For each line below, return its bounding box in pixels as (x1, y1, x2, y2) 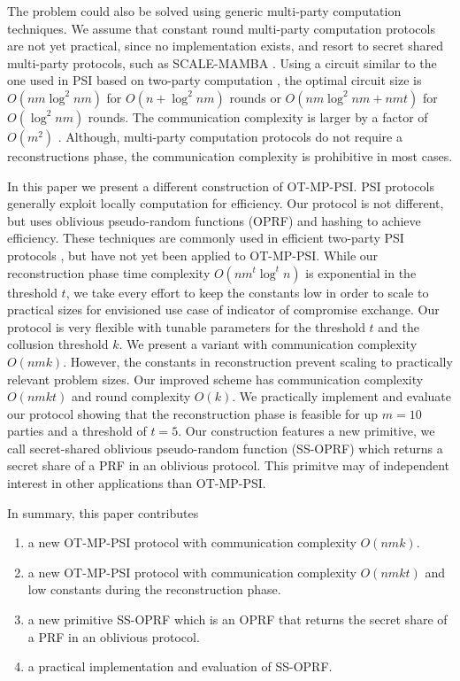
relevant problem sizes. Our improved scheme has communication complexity (7, 369, 424, 388)
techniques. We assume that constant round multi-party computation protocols (7, 19, 435, 37)
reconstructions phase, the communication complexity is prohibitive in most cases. (7, 146, 453, 165)
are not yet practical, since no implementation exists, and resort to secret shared (7, 36, 443, 55)
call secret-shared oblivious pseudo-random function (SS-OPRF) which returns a (7, 438, 443, 457)
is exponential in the (305, 263, 417, 282)
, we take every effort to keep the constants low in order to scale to (65, 282, 429, 301)
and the (378, 317, 420, 336)
